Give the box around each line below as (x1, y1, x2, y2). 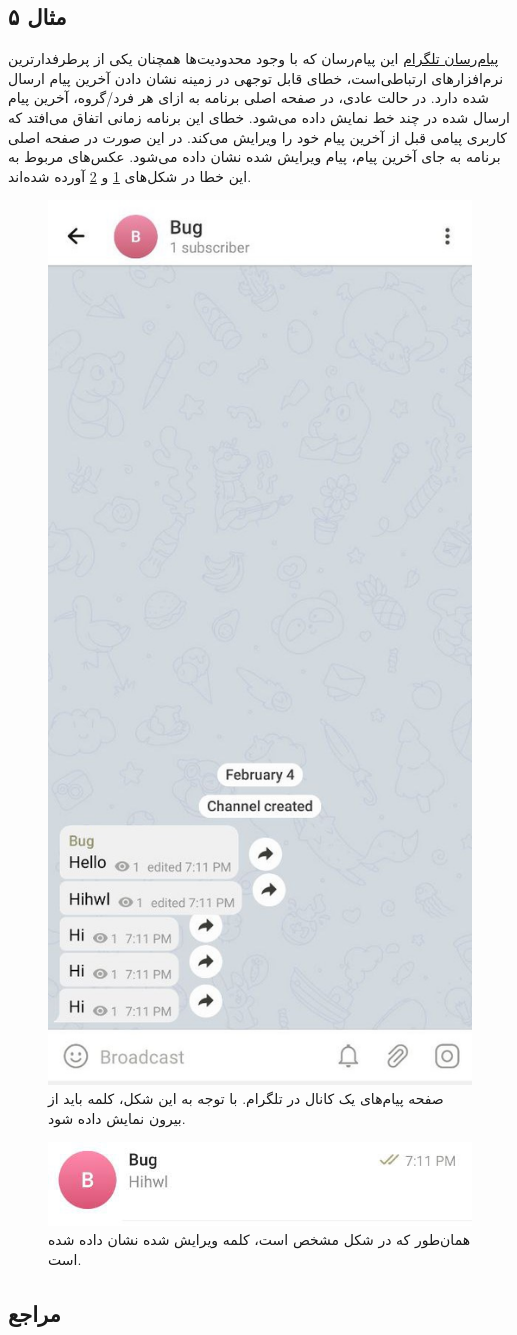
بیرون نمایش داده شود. (48, 1107, 186, 1128)
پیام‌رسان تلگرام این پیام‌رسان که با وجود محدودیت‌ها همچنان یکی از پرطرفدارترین (8, 48, 499, 69)
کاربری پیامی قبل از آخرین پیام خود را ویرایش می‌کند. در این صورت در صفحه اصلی (8, 126, 507, 147)
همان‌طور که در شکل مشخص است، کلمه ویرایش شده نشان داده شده (48, 1229, 471, 1250)
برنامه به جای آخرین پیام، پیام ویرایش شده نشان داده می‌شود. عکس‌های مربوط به (8, 146, 501, 167)
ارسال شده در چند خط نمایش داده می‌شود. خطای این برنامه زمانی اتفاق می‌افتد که (8, 106, 510, 127)
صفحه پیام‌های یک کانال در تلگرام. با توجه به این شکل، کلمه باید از (48, 1088, 444, 1109)
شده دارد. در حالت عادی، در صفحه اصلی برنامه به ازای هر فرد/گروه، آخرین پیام (8, 87, 489, 108)
